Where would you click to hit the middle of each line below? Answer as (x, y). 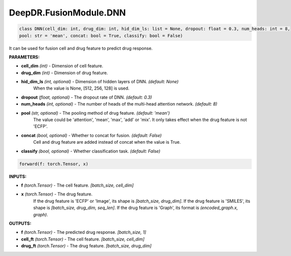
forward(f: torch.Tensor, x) (54, 164)
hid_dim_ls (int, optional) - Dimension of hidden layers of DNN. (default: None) (100, 82)
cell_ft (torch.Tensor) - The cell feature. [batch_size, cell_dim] (83, 239)
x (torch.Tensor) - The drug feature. (57, 194)
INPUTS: (18, 176)
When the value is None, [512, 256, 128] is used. (81, 88)
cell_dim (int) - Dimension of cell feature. (62, 66)
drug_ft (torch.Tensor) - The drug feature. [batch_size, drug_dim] (86, 246)
